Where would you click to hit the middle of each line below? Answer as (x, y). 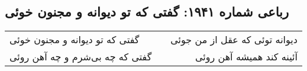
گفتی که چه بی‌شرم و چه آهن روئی (81, 57)
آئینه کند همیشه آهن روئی (246, 57)
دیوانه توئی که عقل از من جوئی (234, 40)
